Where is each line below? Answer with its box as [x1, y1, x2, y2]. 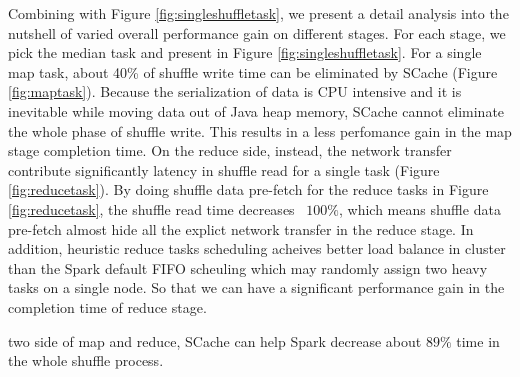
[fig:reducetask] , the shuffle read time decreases [8, 198, 295, 219]
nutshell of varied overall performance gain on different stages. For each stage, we [8, 22, 506, 43]
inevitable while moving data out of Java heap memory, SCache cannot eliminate [8, 100, 505, 121]
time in [456, 330, 500, 351]
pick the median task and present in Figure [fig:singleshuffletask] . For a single [8, 42, 482, 63]
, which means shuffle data [338, 198, 501, 219]
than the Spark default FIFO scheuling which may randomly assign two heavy [8, 257, 488, 278]
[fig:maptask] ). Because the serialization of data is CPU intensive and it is [8, 81, 462, 102]
